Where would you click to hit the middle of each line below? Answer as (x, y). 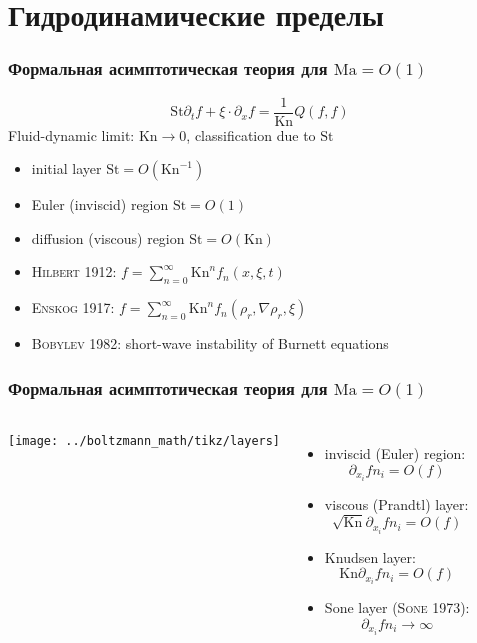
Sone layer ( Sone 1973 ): (397, 607)
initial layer (66, 168)
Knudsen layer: (370, 556)
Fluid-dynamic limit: (71, 134)
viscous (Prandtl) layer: (396, 503)
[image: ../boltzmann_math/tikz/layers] (144, 441)
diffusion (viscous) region (108, 237)
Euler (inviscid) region (100, 204)
